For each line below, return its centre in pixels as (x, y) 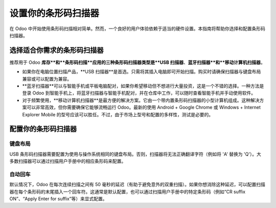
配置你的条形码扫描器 (43, 129)
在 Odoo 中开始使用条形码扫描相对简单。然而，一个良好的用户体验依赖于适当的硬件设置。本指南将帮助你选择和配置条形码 (137, 29)
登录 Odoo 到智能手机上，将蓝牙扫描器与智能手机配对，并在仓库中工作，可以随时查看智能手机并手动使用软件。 (139, 93)
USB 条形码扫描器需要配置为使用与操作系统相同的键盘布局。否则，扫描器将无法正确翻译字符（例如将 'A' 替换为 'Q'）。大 (135, 154)
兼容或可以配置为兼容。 (47, 79)
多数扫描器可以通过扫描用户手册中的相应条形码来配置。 (68, 161)
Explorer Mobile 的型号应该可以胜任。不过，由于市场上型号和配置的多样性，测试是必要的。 (118, 114)
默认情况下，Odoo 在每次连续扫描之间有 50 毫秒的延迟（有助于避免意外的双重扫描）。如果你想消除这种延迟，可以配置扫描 (137, 185)
